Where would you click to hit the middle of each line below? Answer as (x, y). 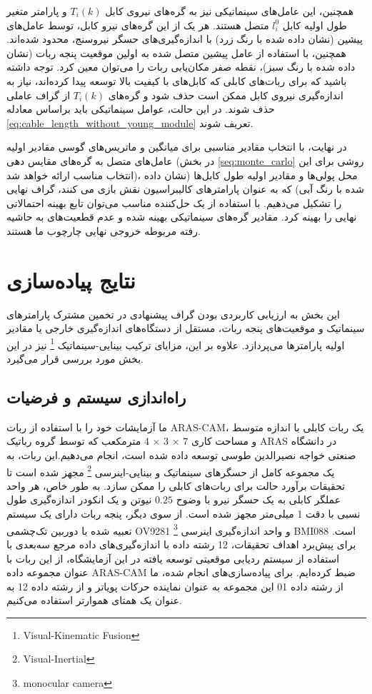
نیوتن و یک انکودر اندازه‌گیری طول (79, 499)
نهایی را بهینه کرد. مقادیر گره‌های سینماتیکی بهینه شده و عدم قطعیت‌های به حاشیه (182, 217)
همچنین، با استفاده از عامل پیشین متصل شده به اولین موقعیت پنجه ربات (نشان (176, 52)
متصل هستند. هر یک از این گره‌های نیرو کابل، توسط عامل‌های (138, 25)
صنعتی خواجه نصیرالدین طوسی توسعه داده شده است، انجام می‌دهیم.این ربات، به (181, 455)
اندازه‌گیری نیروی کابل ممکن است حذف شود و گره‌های (226, 95)
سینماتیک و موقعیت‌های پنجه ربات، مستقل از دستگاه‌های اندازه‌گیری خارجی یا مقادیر (186, 328)
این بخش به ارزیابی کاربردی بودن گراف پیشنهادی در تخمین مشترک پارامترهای (173, 314)
